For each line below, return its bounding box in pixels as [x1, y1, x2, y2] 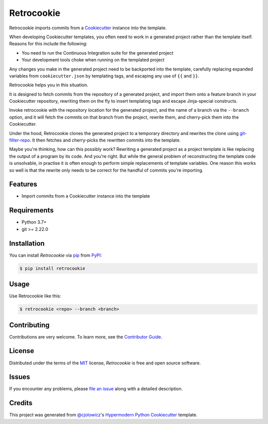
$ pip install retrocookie [19, 266, 85, 271]
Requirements [9, 206, 54, 214]
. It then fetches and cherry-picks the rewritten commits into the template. [30, 137, 181, 143]
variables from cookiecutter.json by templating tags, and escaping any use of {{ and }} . [9, 72, 200, 79]
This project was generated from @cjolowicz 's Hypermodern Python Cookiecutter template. [9, 412, 198, 418]
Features [9, 180, 37, 189]
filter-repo [9, 137, 30, 143]
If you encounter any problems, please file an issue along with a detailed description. [9, 386, 183, 392]
